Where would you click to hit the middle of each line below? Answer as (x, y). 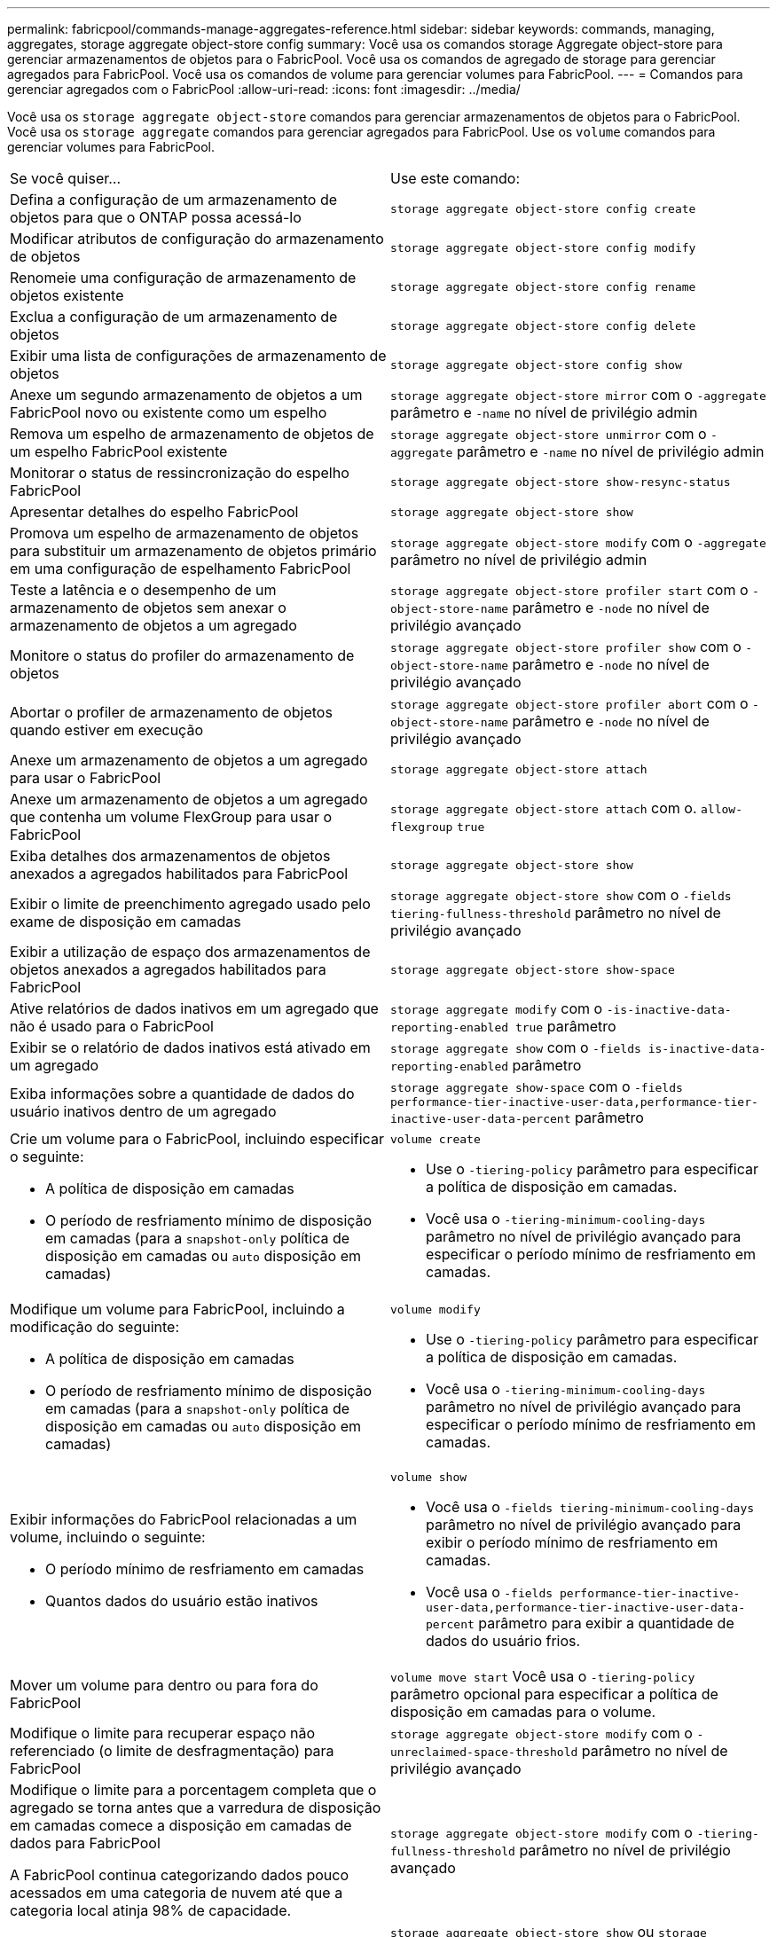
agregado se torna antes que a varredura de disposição (196, 1808)
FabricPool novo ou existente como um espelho (169, 412)
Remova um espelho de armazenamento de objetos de (192, 434)
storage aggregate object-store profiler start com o (569, 590)
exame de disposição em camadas (126, 921)
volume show (429, 1477)
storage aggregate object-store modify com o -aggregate (578, 542)
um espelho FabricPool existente (119, 451)
